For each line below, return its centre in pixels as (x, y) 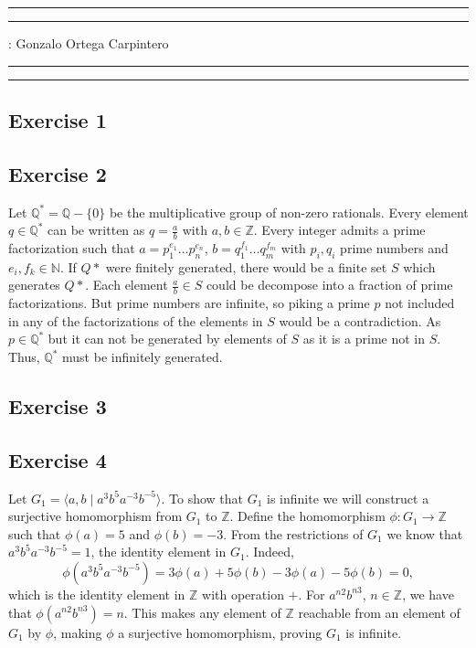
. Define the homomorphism (307, 516)
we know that (425, 533)
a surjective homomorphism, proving (220, 632)
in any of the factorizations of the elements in (136, 320)
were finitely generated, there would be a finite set (246, 266)
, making (78, 632)
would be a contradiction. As (360, 320)
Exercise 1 (58, 119)
